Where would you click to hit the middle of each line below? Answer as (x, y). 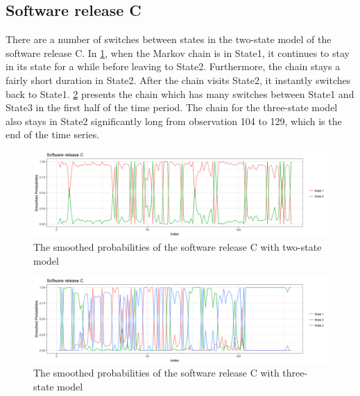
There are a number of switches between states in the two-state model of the (169, 39)
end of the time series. (53, 134)
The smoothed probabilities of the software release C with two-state (178, 246)
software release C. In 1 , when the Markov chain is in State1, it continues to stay (178, 52)
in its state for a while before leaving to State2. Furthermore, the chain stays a (173, 66)
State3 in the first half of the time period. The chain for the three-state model (172, 107)
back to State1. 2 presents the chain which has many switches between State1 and (180, 93)
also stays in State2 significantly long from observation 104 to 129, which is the (174, 121)
